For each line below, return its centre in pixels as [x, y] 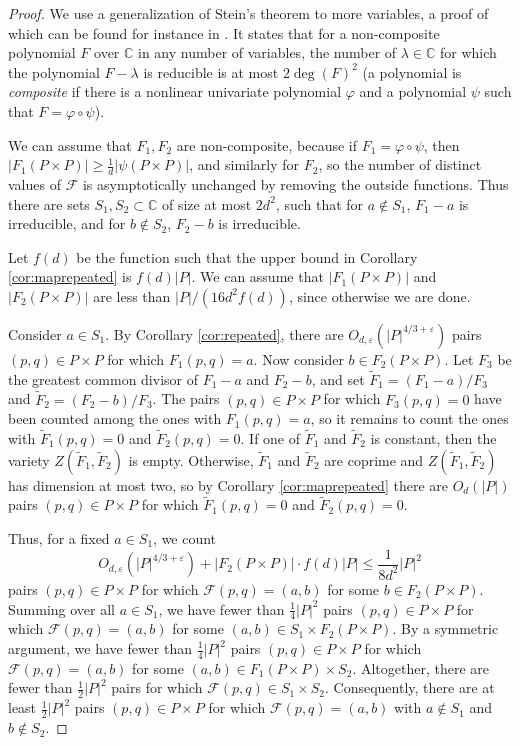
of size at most [207, 203]
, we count [185, 537]
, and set [338, 378]
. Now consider [298, 358]
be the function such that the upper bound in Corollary [247, 256]
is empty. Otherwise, [191, 459]
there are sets [49, 203]
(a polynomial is [412, 71]
